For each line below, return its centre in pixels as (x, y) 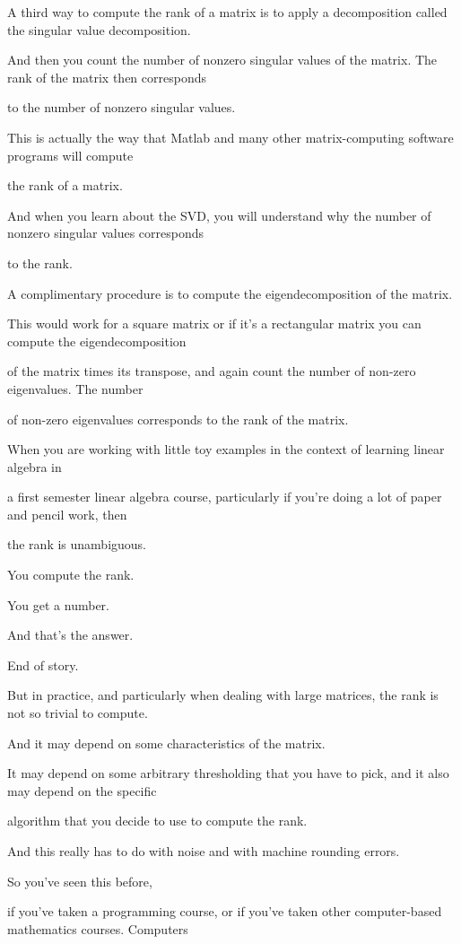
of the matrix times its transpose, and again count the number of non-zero (212, 371)
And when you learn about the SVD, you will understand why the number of (219, 215)
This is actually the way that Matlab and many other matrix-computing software (230, 137)
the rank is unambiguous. (77, 544)
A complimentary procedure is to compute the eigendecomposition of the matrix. (230, 293)
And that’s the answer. (70, 635)
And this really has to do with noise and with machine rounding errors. (204, 851)
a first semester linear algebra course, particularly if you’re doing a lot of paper (225, 497)
